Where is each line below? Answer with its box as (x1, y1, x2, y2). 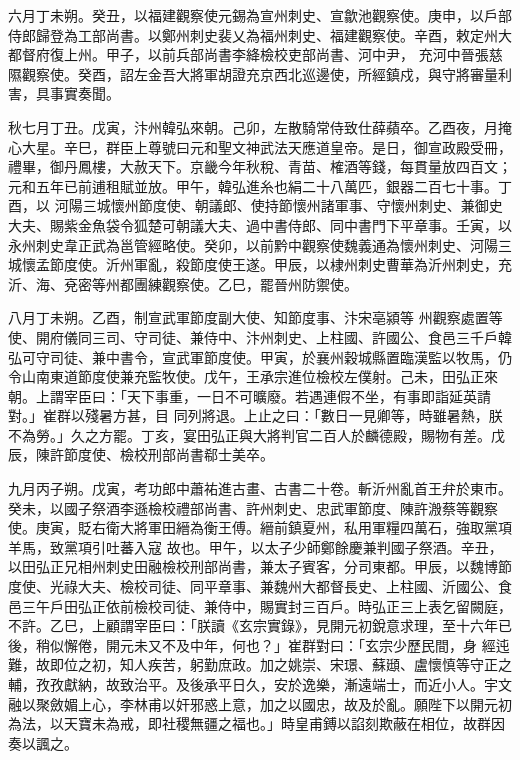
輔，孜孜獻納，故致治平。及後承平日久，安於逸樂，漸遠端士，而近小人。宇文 (8, 674, 512, 694)
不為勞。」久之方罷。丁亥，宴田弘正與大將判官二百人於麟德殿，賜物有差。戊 (8, 424, 505, 445)
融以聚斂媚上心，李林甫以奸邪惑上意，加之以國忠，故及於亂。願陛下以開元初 (8, 693, 512, 714)
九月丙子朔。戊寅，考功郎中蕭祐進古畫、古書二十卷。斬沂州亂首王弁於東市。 (8, 478, 512, 499)
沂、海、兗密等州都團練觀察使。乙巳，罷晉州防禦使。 (8, 273, 358, 294)
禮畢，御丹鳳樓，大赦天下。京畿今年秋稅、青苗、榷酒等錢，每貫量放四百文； (8, 156, 512, 177)
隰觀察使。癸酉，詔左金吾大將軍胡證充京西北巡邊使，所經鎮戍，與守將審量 (8, 63, 498, 84)
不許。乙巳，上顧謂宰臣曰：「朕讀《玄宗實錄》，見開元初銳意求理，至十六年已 (8, 615, 512, 636)
